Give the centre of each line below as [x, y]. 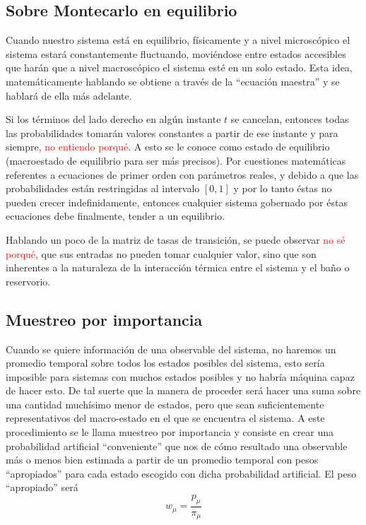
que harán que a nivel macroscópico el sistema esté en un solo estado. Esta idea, [179, 67]
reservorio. [28, 281]
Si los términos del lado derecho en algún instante [113, 119]
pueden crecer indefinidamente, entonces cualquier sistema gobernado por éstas [177, 202]
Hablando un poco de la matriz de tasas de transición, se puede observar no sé [176, 239]
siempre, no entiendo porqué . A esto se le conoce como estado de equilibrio [168, 147]
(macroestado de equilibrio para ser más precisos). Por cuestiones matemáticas [176, 160]
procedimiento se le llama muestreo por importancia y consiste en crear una [170, 432]
